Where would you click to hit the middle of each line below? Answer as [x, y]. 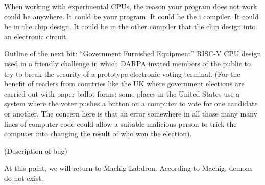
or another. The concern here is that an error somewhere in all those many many [131, 113]
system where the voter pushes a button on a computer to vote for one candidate [131, 103]
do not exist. [24, 178]
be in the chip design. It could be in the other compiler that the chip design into [130, 26]
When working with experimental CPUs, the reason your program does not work [131, 6]
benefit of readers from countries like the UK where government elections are [124, 84]
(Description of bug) [36, 151]
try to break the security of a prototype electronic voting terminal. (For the [122, 73]
